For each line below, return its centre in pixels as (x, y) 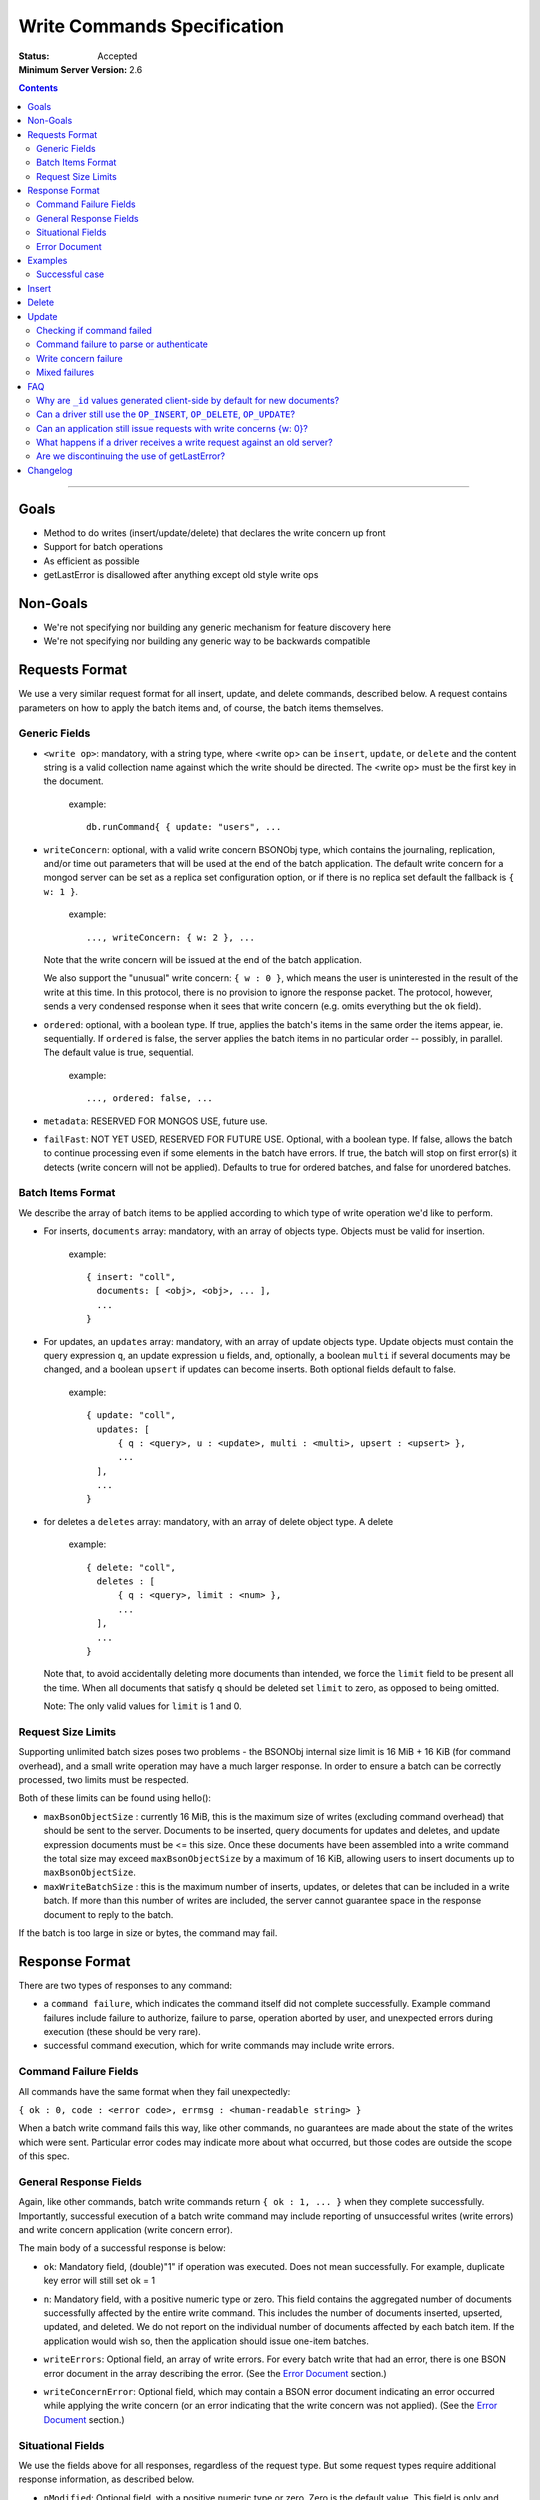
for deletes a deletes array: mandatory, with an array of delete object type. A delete (218, 1521)
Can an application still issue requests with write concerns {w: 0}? (172, 428)
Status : (34, 56)
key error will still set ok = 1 (99, 2281)
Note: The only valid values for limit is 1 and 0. (142, 1706)
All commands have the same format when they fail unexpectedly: (154, 2091)
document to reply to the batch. (108, 1914)
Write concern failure (80, 358)
